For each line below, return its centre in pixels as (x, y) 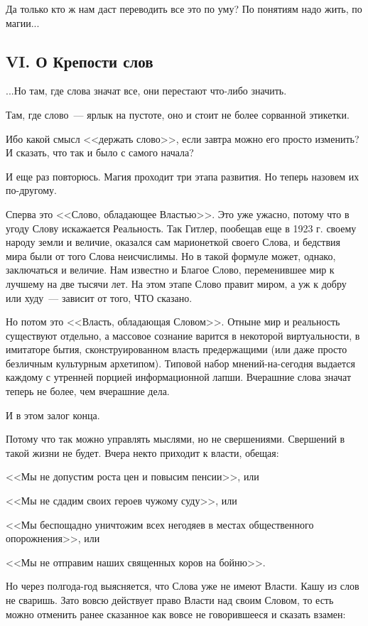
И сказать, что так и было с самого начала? (100, 152)
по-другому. (31, 190)
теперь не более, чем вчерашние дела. (88, 391)
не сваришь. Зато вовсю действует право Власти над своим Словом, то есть (170, 600)
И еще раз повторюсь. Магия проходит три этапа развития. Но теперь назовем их (183, 176)
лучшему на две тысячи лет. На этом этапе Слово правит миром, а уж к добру (176, 283)
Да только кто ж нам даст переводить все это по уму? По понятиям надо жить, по (184, 9)
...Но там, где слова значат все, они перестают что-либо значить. (146, 91)
